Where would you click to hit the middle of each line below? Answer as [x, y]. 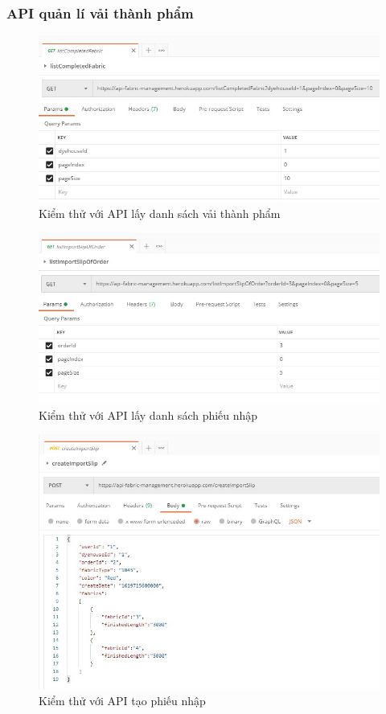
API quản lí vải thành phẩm [100, 12]
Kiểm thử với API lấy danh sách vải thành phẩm [160, 213]
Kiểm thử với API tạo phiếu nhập [122, 701]
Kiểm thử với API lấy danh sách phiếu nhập [148, 414]
